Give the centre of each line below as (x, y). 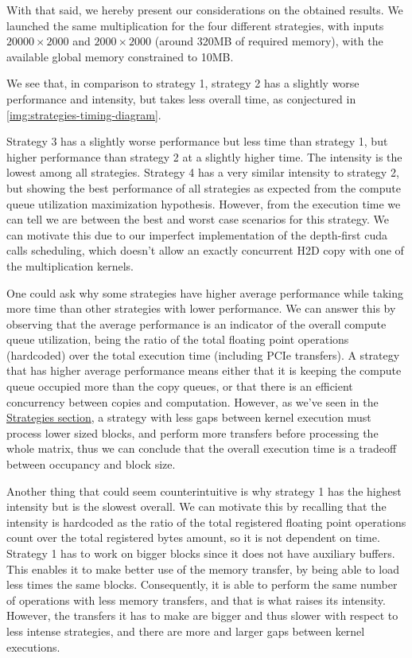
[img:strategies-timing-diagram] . (84, 114)
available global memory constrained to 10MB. (120, 56)
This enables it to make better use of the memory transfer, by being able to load (203, 568)
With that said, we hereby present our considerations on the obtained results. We (205, 10)
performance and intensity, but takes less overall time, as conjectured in (181, 98)
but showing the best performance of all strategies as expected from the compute (204, 187)
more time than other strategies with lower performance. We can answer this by (201, 308)
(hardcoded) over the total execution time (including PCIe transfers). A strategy (203, 354)
